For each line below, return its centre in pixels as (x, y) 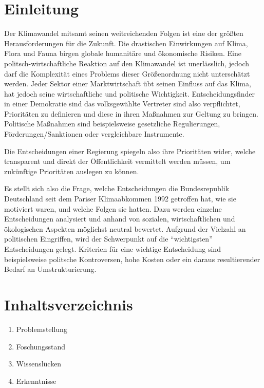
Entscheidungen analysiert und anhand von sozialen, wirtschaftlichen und (120, 219)
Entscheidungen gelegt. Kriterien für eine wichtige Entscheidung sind (112, 249)
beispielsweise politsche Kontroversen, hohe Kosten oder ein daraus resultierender (132, 259)
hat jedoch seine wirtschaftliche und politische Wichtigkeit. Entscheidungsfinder (129, 93)
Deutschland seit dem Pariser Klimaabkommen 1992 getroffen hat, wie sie (120, 199)
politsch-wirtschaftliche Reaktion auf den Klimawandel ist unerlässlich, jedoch (127, 63)
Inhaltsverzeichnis (69, 304)
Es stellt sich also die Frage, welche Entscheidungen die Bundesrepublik (117, 188)
